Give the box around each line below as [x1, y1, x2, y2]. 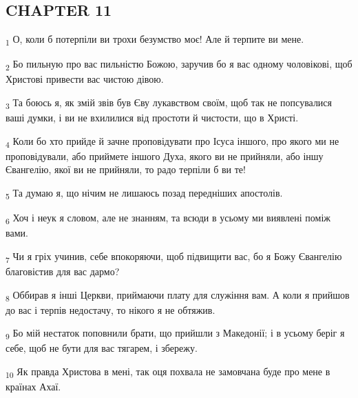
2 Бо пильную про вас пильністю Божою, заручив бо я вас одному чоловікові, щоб [6, 57, 352, 73]
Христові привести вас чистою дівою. [6, 72, 164, 86]
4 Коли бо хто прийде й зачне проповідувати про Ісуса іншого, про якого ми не [6, 133, 339, 150]
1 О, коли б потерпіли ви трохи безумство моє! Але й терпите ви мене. [6, 32, 304, 48]
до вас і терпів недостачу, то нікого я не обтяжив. [6, 302, 215, 317]
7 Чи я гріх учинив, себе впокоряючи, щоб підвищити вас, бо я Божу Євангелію [6, 248, 342, 265]
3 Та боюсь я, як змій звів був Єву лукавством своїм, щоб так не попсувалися [6, 95, 333, 111]
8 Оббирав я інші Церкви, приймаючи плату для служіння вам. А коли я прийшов [6, 287, 350, 304]
